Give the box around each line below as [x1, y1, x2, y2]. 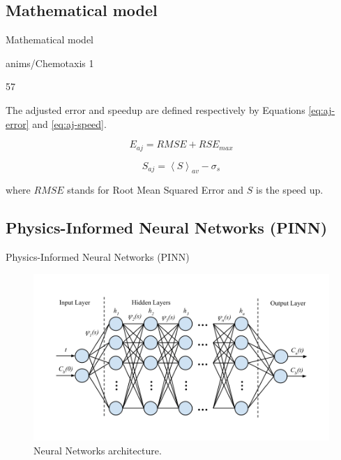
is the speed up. [256, 182, 324, 197]
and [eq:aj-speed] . [32, 116, 107, 131]
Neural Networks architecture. [33, 443, 162, 457]
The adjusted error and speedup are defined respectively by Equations [6, 102, 305, 117]
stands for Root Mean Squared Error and [67, 182, 244, 197]
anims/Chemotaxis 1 [6, 55, 94, 70]
